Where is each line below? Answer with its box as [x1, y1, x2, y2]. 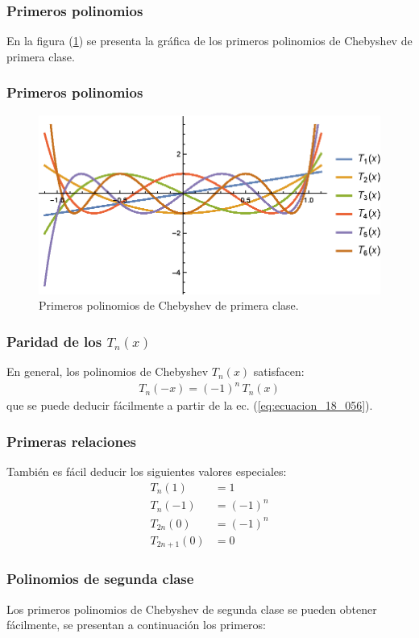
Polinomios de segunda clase [6, 569, 194, 589]
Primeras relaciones [6, 431, 136, 451]
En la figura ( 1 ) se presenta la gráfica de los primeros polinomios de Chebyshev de [6, 32, 413, 49]
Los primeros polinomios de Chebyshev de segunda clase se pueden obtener [6, 600, 377, 617]
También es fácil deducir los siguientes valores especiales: [6, 463, 287, 480]
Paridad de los [6, 331, 102, 351]
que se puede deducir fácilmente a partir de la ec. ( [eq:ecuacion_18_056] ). [6, 397, 373, 414]
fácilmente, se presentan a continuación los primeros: [6, 616, 267, 633]
